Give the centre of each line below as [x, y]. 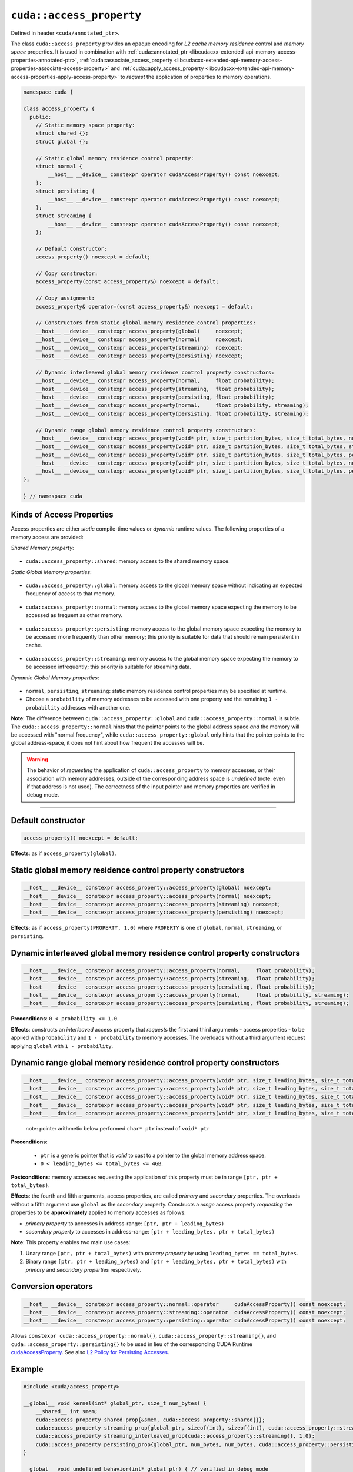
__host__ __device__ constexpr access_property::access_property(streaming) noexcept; [152, 904]
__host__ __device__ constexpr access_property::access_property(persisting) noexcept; [154, 912]
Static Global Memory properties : [51, 572]
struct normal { [59, 166]
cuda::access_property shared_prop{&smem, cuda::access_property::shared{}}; [151, 1420]
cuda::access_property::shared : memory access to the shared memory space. [128, 561]
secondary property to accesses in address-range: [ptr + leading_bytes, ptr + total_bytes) [150, 1231]
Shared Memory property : [43, 548]
